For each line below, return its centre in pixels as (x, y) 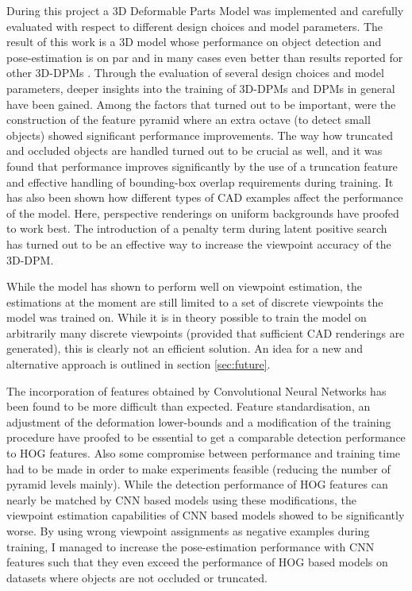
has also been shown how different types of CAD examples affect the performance (205, 197)
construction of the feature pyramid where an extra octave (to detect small (189, 120)
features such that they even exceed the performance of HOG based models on (197, 562)
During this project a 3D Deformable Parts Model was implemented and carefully (205, 10)
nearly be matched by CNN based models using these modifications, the (182, 499)
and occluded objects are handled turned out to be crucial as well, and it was (194, 151)
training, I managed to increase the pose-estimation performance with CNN (191, 546)
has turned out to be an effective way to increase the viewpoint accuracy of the (199, 243)
